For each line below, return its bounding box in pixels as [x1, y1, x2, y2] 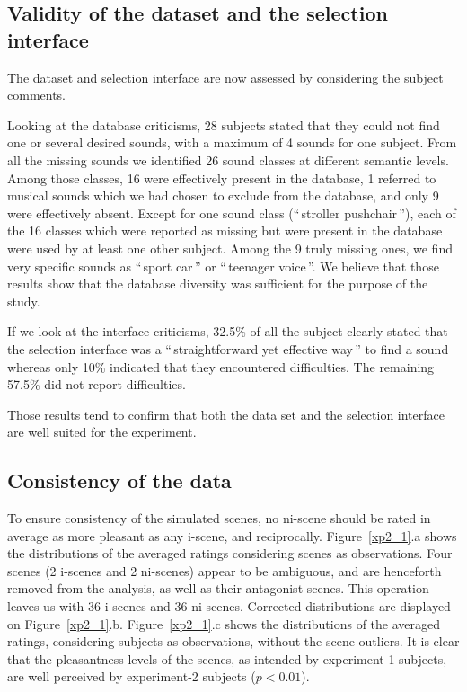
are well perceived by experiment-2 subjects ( [7, 667, 256, 686]
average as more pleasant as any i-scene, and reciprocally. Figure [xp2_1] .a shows [7, 526, 457, 545]
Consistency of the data [7, 466, 232, 494]
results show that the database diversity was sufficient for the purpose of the [7, 274, 428, 293]
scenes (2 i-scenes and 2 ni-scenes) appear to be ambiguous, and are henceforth [7, 561, 442, 580]
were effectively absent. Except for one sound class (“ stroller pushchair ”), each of [7, 203, 456, 222]
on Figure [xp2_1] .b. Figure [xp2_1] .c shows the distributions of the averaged [7, 614, 440, 633]
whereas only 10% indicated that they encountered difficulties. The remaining [7, 357, 435, 376]
